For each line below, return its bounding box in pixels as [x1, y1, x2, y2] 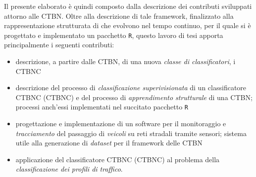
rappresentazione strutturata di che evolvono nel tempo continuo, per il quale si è [4, 20, 251, 31]
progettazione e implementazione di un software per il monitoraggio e [15, 118, 226, 129]
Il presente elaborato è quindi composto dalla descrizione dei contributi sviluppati [4, 1, 252, 11]
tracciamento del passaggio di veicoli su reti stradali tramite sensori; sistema [15, 128, 247, 138]
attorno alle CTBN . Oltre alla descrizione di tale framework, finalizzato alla [4, 10, 234, 21]
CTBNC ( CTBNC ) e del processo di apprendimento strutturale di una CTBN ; [15, 92, 253, 102]
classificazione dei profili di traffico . [15, 164, 123, 174]
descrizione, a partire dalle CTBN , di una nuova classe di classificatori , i [15, 56, 236, 67]
